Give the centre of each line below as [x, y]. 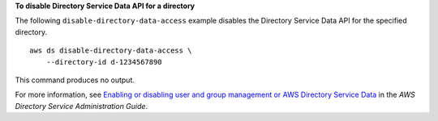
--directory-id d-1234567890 [104, 62]
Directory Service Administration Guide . [82, 106]
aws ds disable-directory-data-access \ [111, 51]
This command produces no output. [75, 80]
